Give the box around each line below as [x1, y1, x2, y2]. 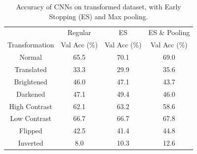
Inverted [18, 138, 43, 148]
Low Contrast [10, 113, 51, 123]
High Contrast [9, 101, 52, 111]
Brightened [14, 76, 47, 86]
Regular [67, 27, 91, 38]
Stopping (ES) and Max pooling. [49, 11, 148, 21]
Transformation [7, 39, 54, 50]
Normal [19, 52, 42, 62]
